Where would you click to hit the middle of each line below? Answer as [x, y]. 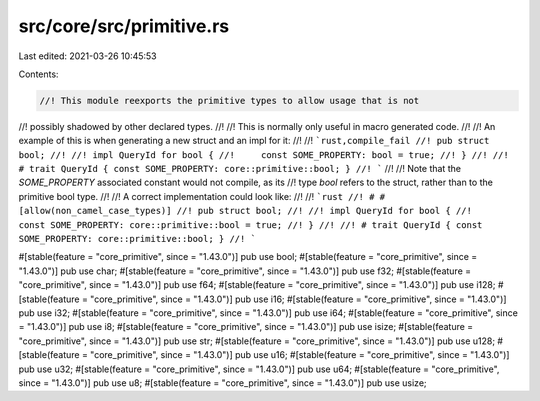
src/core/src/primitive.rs [124, 26]
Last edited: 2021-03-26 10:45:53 [87, 56]
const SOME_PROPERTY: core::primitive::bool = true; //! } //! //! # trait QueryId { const [250, 224]
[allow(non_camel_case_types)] [95, 211]
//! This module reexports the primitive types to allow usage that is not [229, 100]
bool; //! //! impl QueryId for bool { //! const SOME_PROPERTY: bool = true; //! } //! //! [263, 154]
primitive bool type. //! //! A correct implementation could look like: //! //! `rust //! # [196, 196]
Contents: [38, 74]
